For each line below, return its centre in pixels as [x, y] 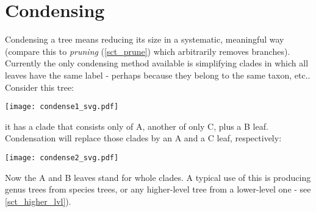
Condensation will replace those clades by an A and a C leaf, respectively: [143, 138]
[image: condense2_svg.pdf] [62, 157]
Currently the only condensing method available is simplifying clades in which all [157, 63]
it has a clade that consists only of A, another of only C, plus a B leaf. [137, 126]
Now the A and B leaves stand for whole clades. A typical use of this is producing [158, 177]
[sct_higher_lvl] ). [38, 201]
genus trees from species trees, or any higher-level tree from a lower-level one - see [158, 189]
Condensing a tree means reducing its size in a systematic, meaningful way [145, 39]
